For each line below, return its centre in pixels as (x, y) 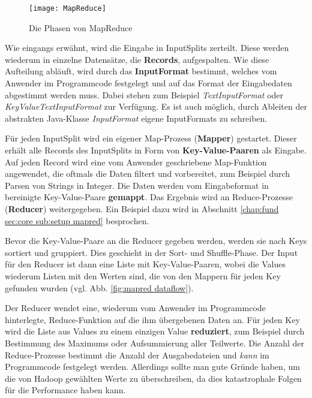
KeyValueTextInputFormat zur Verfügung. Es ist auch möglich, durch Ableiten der (156, 106)
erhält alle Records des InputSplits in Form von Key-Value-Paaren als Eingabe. (156, 150)
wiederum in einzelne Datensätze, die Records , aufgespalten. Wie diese (137, 59)
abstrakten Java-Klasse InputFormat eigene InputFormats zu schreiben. (136, 118)
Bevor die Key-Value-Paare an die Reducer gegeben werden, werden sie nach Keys (156, 241)
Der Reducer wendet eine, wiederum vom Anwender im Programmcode (135, 308)
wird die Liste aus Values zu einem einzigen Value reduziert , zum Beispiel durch (155, 331)
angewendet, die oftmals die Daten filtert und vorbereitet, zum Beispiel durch (148, 174)
